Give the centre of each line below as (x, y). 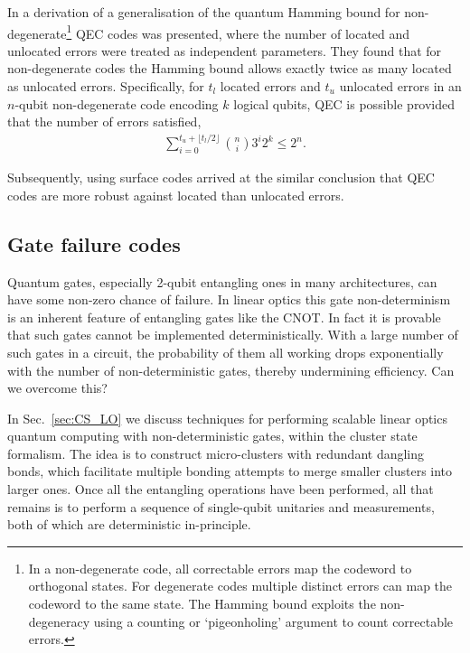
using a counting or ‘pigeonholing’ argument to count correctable (273, 621)
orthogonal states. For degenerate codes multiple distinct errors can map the (240, 586)
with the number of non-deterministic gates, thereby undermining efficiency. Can (231, 370)
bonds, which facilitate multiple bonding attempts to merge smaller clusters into (230, 471)
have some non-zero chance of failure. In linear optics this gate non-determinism (229, 299)
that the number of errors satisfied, (104, 121)
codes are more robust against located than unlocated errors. (176, 195)
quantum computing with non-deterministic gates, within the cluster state (212, 436)
